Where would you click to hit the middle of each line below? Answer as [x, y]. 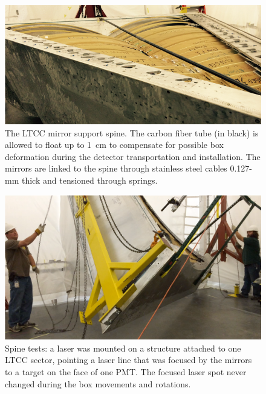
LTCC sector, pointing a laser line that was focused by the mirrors [128, 360]
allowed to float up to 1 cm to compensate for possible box [114, 145]
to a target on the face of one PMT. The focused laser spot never [126, 372]
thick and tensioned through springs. [89, 180]
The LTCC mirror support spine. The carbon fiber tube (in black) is [132, 132]
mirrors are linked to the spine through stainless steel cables [116, 168]
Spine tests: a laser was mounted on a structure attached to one [123, 348]
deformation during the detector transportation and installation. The [133, 156]
